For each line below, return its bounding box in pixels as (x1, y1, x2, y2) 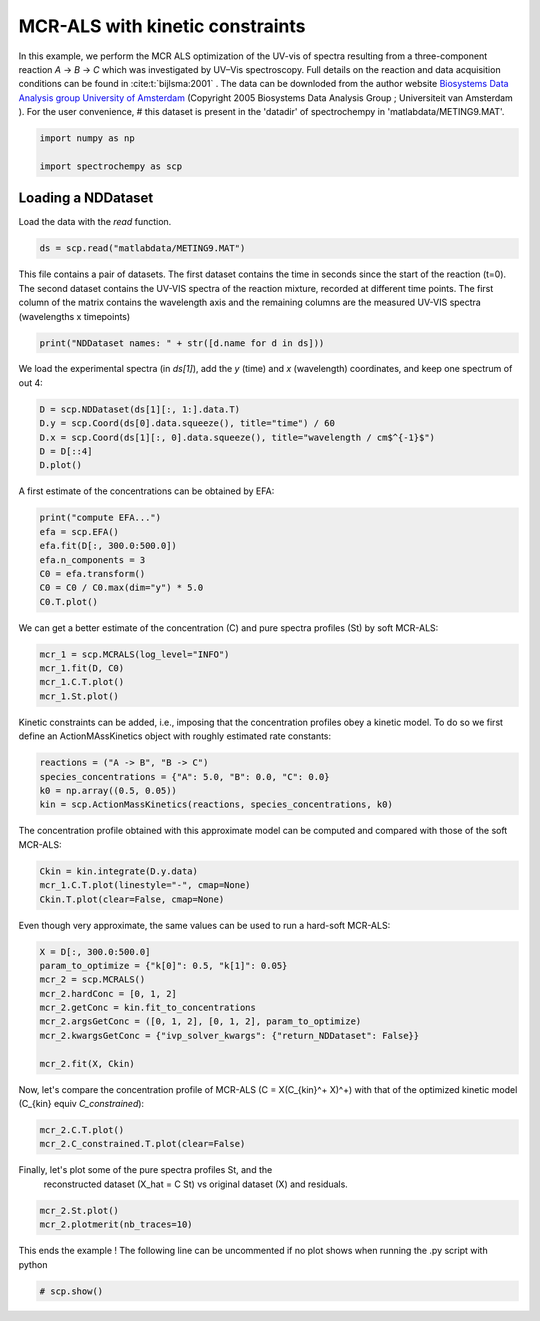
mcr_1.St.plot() (39, 690, 120, 702)
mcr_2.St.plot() (39, 1205, 120, 1216)
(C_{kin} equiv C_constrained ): (18, 1098, 145, 1110)
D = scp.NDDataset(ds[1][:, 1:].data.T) (39, 403, 240, 415)
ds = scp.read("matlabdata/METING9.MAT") (39, 243, 246, 254)
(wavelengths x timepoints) (18, 310, 131, 322)
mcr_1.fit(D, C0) (39, 663, 125, 674)
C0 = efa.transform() (39, 568, 146, 579)
